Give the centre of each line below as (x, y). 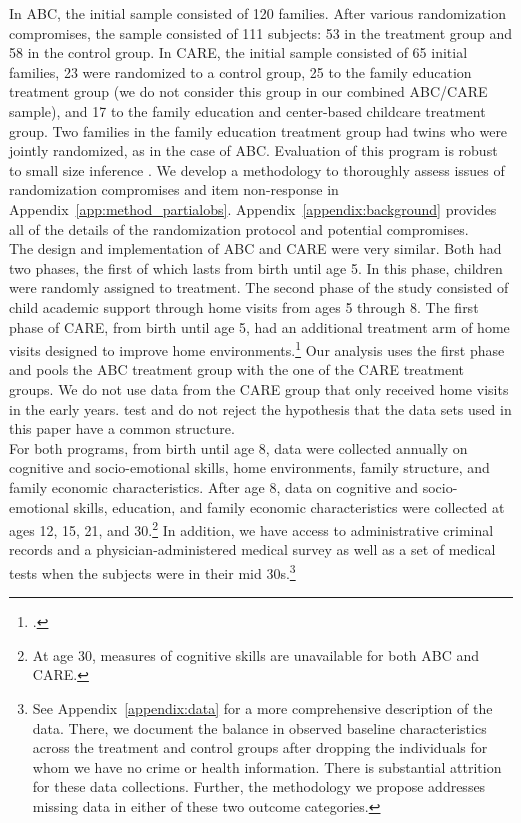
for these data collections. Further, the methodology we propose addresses (259, 786)
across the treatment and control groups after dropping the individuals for (260, 747)
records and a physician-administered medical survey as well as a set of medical (252, 549)
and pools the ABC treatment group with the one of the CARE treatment (236, 369)
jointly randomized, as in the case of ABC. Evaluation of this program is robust (253, 150)
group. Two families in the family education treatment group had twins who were (258, 130)
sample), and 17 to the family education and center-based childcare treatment (247, 110)
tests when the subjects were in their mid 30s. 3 (152, 571)
